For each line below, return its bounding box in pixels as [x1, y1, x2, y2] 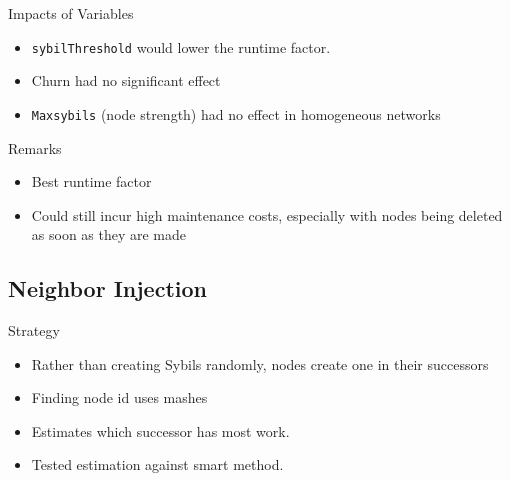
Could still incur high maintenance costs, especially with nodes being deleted [31, 204, 503, 225]
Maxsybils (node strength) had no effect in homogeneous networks [31, 103, 441, 124]
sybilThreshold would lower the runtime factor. [31, 36, 331, 57]
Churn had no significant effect [31, 70, 221, 91]
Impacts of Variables [8, 3, 134, 23]
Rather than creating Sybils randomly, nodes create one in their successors [31, 353, 489, 374]
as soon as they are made [31, 224, 187, 245]
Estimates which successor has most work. [31, 420, 290, 441]
